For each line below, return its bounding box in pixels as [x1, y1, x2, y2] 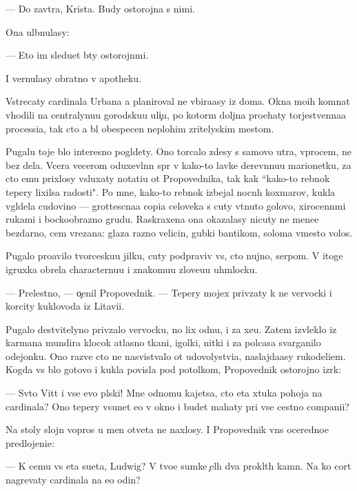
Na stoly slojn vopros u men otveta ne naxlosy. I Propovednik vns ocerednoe [6, 422, 329, 437]
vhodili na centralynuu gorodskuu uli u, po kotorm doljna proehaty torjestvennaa [6, 107, 346, 121]
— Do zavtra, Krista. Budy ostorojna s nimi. [6, 1, 195, 15]
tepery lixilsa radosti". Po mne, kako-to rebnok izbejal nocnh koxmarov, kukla [6, 184, 336, 199]
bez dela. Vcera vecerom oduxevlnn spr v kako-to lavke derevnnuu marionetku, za [6, 157, 351, 172]
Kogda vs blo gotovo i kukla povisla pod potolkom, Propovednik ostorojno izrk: [6, 362, 342, 377]
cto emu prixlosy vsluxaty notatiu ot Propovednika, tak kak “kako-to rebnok [6, 171, 330, 186]
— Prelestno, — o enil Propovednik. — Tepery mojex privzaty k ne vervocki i [6, 285, 332, 299]
